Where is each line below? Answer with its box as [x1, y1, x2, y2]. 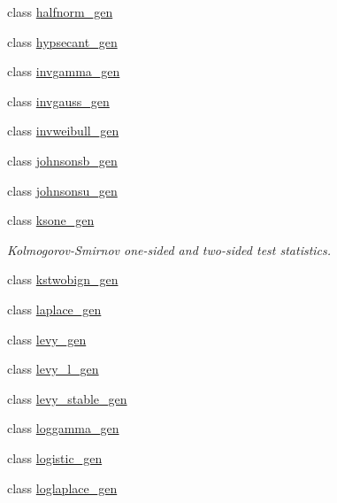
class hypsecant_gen [7, 32, 118, 50]
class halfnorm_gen [7, 3, 113, 20]
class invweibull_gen [7, 121, 119, 140]
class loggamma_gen [7, 419, 119, 437]
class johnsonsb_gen [7, 151, 118, 169]
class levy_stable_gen [7, 389, 127, 407]
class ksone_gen [7, 211, 95, 229]
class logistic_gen [7, 448, 103, 467]
